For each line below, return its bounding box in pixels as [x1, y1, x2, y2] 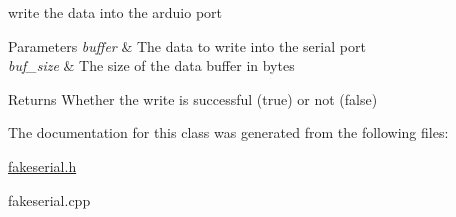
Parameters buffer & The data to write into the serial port [8, 35, 366, 56]
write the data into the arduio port [8, 2, 223, 22]
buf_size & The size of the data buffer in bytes [8, 55, 295, 76]
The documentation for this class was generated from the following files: [8, 122, 449, 143]
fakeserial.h [8, 155, 77, 176]
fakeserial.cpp [8, 189, 91, 210]
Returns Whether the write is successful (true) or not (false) [8, 88, 378, 109]
